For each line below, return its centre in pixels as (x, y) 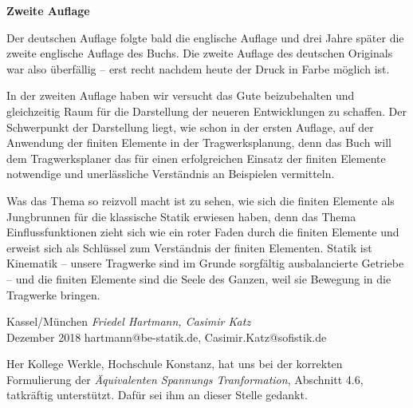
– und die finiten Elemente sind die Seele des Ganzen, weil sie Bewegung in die (199, 278)
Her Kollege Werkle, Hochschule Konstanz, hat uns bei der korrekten (175, 364)
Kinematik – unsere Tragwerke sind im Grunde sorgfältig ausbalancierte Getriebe (205, 263)
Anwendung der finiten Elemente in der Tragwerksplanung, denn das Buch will (199, 143)
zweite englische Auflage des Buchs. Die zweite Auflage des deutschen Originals (200, 53)
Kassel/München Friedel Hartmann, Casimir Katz (129, 321)
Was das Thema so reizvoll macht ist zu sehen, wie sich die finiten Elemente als (201, 200)
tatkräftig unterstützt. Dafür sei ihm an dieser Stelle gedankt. (157, 395)
